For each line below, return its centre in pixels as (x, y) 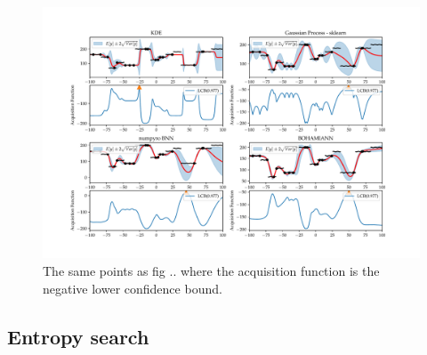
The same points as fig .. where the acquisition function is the (211, 270)
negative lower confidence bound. (133, 288)
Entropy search (78, 336)
